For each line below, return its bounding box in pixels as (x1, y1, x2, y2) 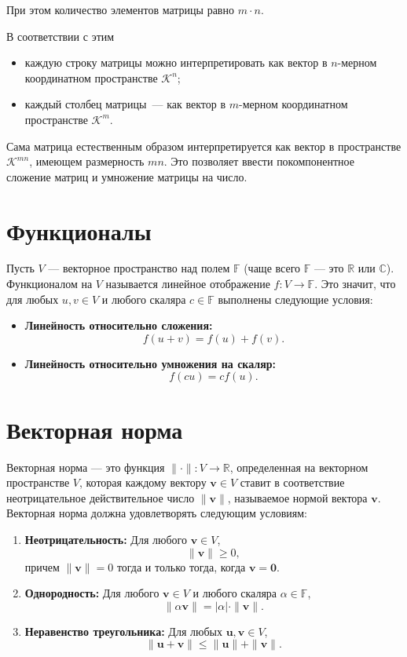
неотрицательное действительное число (6, 489, 195, 506)
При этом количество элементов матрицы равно (6, 2, 234, 17)
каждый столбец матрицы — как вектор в (24, 96, 226, 112)
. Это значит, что (314, 276, 396, 292)
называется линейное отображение (105, 276, 270, 292)
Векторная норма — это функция (6, 458, 165, 475)
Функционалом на (6, 276, 93, 292)
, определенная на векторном (229, 458, 368, 475)
